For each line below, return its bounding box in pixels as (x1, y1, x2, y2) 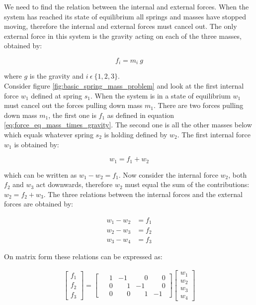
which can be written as (4, 169, 77, 180)
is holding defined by (104, 129, 168, 139)
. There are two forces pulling (154, 100, 244, 110)
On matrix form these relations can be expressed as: (4, 251, 163, 262)
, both (228, 169, 247, 180)
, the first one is (48, 109, 96, 120)
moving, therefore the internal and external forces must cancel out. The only (4, 21, 237, 31)
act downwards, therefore (36, 179, 113, 190)
